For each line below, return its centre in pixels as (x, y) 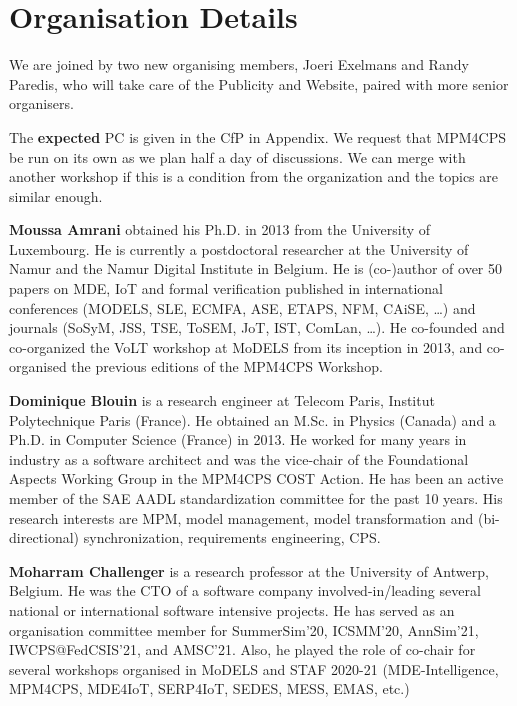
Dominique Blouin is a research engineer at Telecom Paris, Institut (222, 400)
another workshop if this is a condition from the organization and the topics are (253, 176)
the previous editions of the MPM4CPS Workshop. (227, 366)
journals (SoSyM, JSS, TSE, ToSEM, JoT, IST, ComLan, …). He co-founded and (257, 327)
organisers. (41, 103)
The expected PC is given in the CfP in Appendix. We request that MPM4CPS (258, 136)
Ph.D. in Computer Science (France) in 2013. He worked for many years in (238, 439)
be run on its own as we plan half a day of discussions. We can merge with (237, 156)
